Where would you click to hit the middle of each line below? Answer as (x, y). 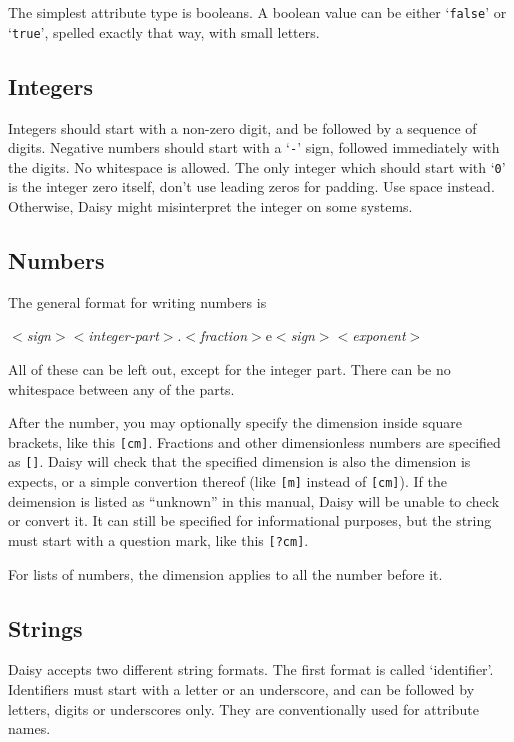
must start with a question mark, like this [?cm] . (158, 539)
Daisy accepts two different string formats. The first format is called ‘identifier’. (251, 669)
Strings (45, 627)
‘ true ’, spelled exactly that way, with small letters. (164, 31)
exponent (379, 335)
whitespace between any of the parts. (121, 388)
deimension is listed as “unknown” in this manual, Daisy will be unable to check (254, 500)
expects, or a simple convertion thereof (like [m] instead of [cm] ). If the (227, 481)
